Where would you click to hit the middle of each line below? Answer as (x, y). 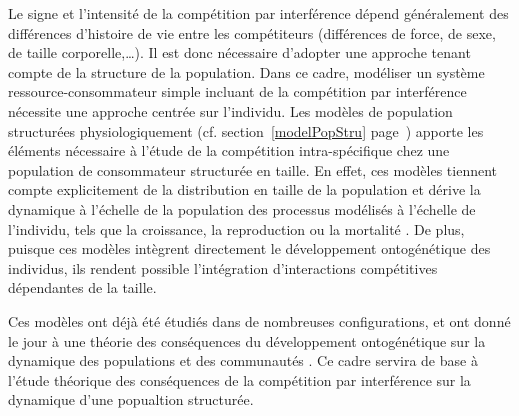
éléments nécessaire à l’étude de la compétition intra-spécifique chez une (229, 150)
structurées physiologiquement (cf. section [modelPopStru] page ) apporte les (246, 130)
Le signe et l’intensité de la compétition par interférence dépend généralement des (258, 13)
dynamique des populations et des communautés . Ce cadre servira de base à (243, 360)
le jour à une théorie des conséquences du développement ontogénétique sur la (247, 340)
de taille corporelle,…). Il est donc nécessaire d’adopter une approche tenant (239, 52)
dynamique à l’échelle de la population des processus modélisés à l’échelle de (242, 208)
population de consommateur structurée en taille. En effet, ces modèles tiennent (253, 169)
